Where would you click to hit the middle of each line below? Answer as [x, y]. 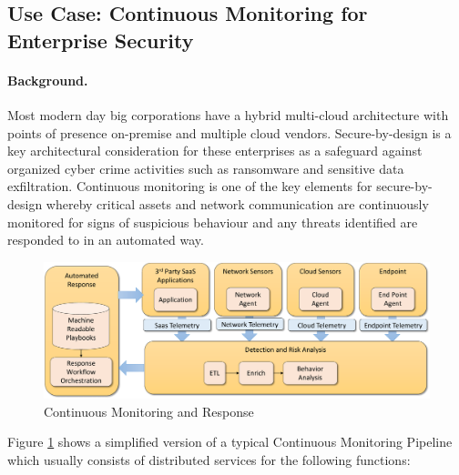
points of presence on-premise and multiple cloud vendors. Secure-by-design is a [229, 132]
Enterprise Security [101, 40]
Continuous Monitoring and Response [149, 411]
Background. [48, 80]
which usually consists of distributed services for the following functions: [209, 459]
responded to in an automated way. [106, 240]
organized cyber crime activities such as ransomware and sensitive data [206, 168]
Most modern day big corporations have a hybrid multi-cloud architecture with [228, 114]
